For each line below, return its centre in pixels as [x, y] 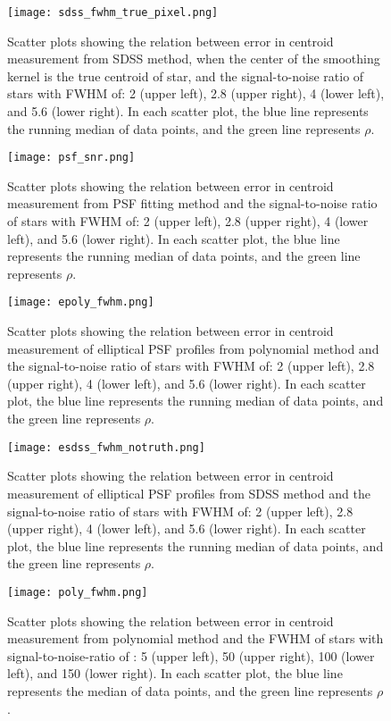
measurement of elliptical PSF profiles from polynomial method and [193, 348]
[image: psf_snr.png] [71, 158]
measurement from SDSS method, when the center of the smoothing [194, 59]
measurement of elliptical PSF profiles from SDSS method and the [189, 493]
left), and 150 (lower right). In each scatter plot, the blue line [175, 673]
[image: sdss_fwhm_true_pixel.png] [113, 13]
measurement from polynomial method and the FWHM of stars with [195, 638]
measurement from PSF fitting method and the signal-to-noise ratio [192, 203]
